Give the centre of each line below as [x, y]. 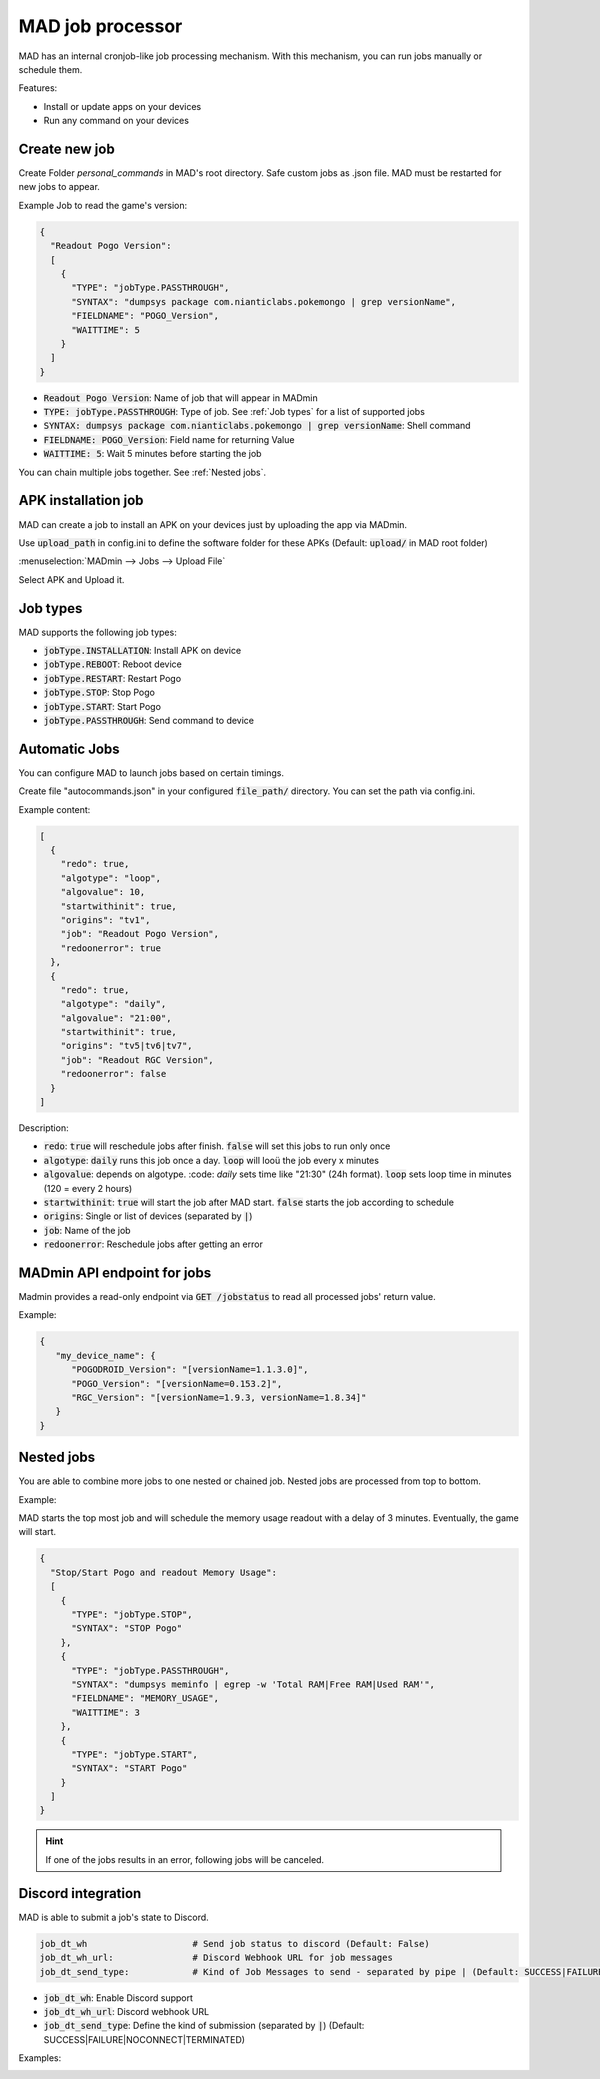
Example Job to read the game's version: [103, 205]
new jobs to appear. [59, 187]
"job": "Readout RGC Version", [137, 1059]
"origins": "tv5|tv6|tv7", [127, 1046]
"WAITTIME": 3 [105, 1712]
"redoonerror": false [113, 1074]
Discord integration [80, 1893]
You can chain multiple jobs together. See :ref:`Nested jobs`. [142, 472]
